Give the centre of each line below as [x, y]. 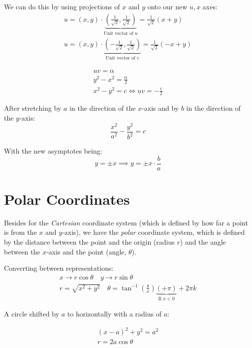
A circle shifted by [32, 314]
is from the [20, 232]
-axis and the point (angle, [86, 251]
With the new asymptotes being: [53, 151]
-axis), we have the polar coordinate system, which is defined [154, 232]
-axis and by [160, 108]
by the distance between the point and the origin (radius [89, 242]
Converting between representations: [59, 268]
